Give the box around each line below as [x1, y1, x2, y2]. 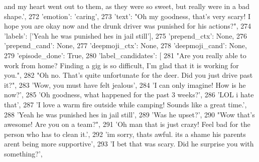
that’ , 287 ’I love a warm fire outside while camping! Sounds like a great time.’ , [4, 99, 247, 109]
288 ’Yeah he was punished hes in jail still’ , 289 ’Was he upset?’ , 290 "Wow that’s [4, 109, 255, 119]
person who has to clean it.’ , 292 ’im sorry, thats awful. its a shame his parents [4, 128, 246, 139]
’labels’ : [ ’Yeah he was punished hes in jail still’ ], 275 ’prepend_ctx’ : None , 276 [4, 30, 247, 41]
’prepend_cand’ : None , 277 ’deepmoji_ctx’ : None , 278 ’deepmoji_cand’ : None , [4, 40, 247, 51]
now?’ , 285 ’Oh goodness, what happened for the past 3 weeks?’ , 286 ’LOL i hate [4, 89, 254, 100]
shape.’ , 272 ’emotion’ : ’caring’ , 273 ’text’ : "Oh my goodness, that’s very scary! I [4, 11, 251, 21]
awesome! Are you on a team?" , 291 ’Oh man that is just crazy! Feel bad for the [4, 119, 250, 129]
